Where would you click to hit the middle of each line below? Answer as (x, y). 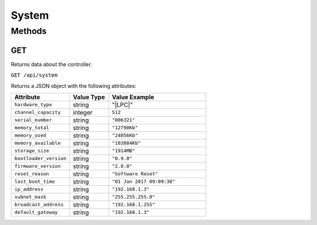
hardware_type (33, 105)
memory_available (38, 143)
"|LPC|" (122, 104)
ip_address (29, 190)
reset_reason (32, 174)
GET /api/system (34, 75)
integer (83, 112)
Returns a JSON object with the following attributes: (73, 86)
